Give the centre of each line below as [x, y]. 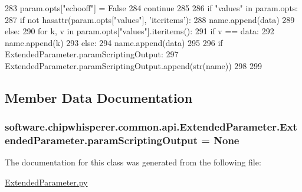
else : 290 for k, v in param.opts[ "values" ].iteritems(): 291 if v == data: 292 [139, 31]
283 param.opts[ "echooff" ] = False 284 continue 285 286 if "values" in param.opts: [152, 8]
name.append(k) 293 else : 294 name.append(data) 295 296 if [114, 42]
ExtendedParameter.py [46, 182]
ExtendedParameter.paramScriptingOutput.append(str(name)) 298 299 [133, 65]
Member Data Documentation [99, 97]
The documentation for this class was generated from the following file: [133, 162]
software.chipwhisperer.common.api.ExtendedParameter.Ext [151, 127]
